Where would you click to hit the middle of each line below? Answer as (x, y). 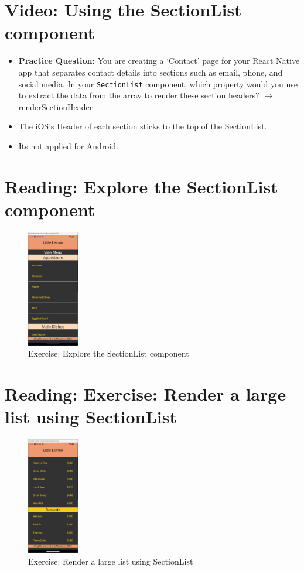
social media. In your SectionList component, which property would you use (158, 83)
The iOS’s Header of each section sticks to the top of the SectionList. (143, 126)
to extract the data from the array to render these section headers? (139, 95)
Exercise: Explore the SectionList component (109, 353)
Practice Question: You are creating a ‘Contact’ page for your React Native (159, 61)
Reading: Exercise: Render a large (146, 394)
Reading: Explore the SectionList (141, 186)
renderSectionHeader (56, 106)
